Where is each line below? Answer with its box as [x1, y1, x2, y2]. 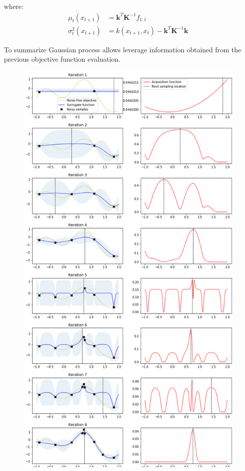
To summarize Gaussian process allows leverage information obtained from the [4, 44, 242, 54]
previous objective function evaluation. [4, 54, 121, 64]
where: [4, 1, 24, 11]
